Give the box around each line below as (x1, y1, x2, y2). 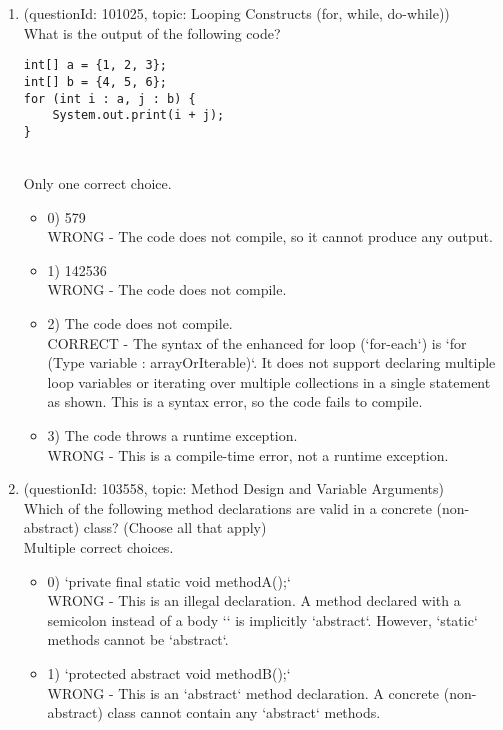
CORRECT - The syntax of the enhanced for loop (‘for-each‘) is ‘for (47, 332, 467, 353)
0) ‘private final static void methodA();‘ (47, 570, 291, 591)
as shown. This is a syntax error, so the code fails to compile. (47, 391, 423, 412)
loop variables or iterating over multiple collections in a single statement (47, 371, 491, 392)
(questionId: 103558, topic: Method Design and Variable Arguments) (23, 478, 444, 499)
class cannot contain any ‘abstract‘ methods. (107, 702, 381, 723)
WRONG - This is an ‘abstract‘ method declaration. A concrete (47, 682, 440, 703)
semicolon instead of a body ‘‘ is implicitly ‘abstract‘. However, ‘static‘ (47, 609, 478, 630)
